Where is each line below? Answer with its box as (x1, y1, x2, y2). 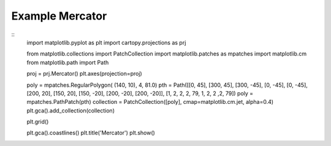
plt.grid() (26, 118, 49, 125)
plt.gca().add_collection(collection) (26, 107, 115, 114)
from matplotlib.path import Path (26, 59, 109, 66)
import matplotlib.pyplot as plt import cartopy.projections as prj (26, 38, 186, 46)
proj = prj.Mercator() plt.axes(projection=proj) (26, 70, 142, 78)
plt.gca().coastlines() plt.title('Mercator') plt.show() (26, 129, 156, 137)
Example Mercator (11, 9, 107, 23)
